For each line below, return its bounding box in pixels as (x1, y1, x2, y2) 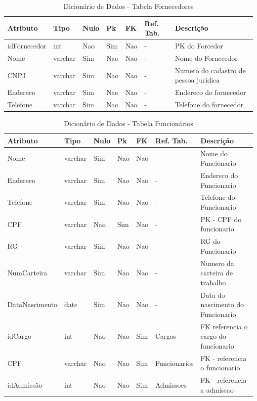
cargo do (200, 331, 226, 341)
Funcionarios (155, 357, 194, 368)
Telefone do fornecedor (174, 99, 244, 109)
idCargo (7, 331, 32, 341)
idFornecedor (7, 41, 46, 51)
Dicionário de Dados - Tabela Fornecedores (63, 1, 194, 11)
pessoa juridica (174, 75, 220, 85)
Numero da (200, 258, 234, 268)
